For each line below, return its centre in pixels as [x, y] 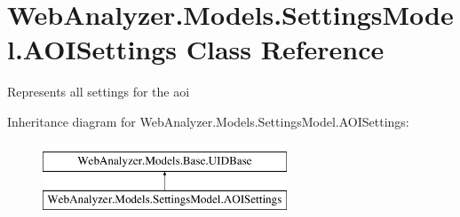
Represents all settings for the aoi [99, 92]
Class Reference [285, 49]
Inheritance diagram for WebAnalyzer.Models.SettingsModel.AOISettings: [208, 121]
